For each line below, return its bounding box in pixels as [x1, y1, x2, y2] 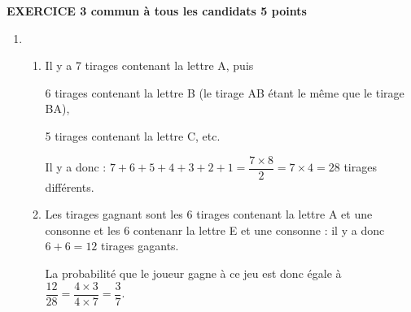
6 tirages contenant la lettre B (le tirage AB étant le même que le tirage [45, 84, 404, 101]
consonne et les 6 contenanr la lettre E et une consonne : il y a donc [45, 221, 385, 238]
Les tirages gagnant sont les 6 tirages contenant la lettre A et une [45, 206, 373, 223]
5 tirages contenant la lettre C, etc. [45, 127, 221, 144]
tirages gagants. [101, 237, 179, 254]
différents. [45, 178, 94, 195]
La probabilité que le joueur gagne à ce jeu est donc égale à [45, 265, 342, 281]
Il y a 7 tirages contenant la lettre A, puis [45, 57, 254, 74]
